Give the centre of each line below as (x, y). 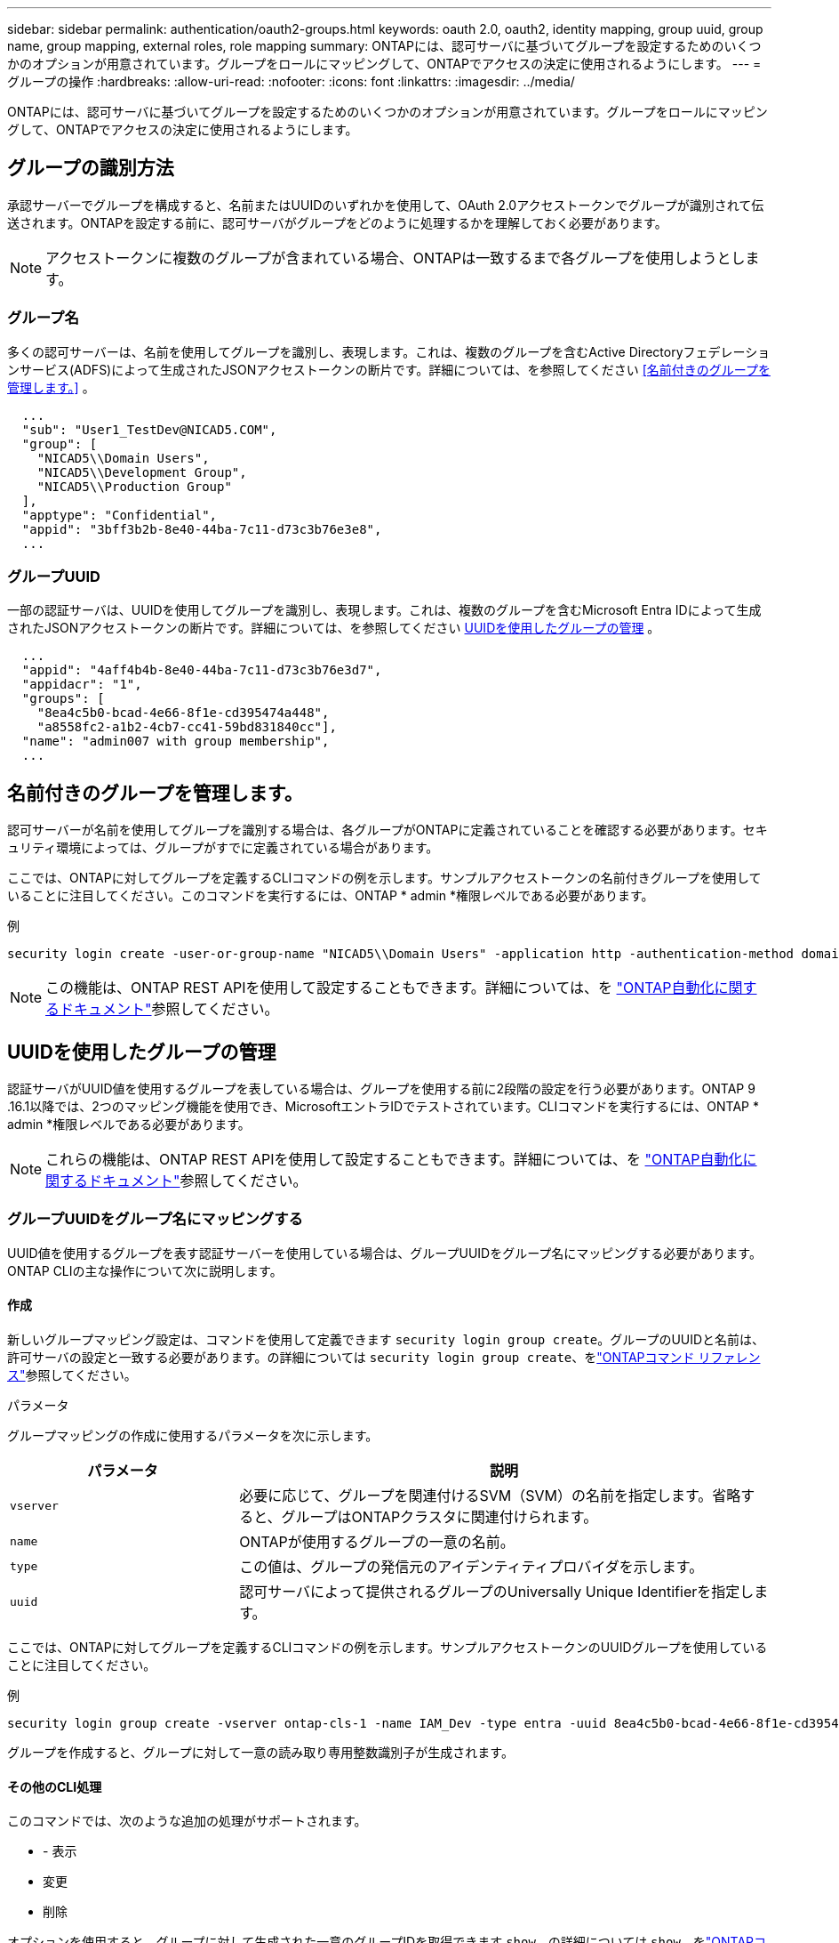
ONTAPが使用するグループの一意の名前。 (377, 1542)
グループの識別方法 (91, 168)
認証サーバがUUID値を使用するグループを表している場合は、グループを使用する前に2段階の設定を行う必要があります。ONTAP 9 (381, 1089)
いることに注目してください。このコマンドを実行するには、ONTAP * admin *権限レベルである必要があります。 (331, 896)
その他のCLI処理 (55, 1786)
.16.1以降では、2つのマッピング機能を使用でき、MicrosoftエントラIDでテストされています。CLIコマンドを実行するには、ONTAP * (383, 1107)
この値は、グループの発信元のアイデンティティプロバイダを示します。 (471, 1567)
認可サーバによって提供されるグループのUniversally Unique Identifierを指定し (497, 1592)
